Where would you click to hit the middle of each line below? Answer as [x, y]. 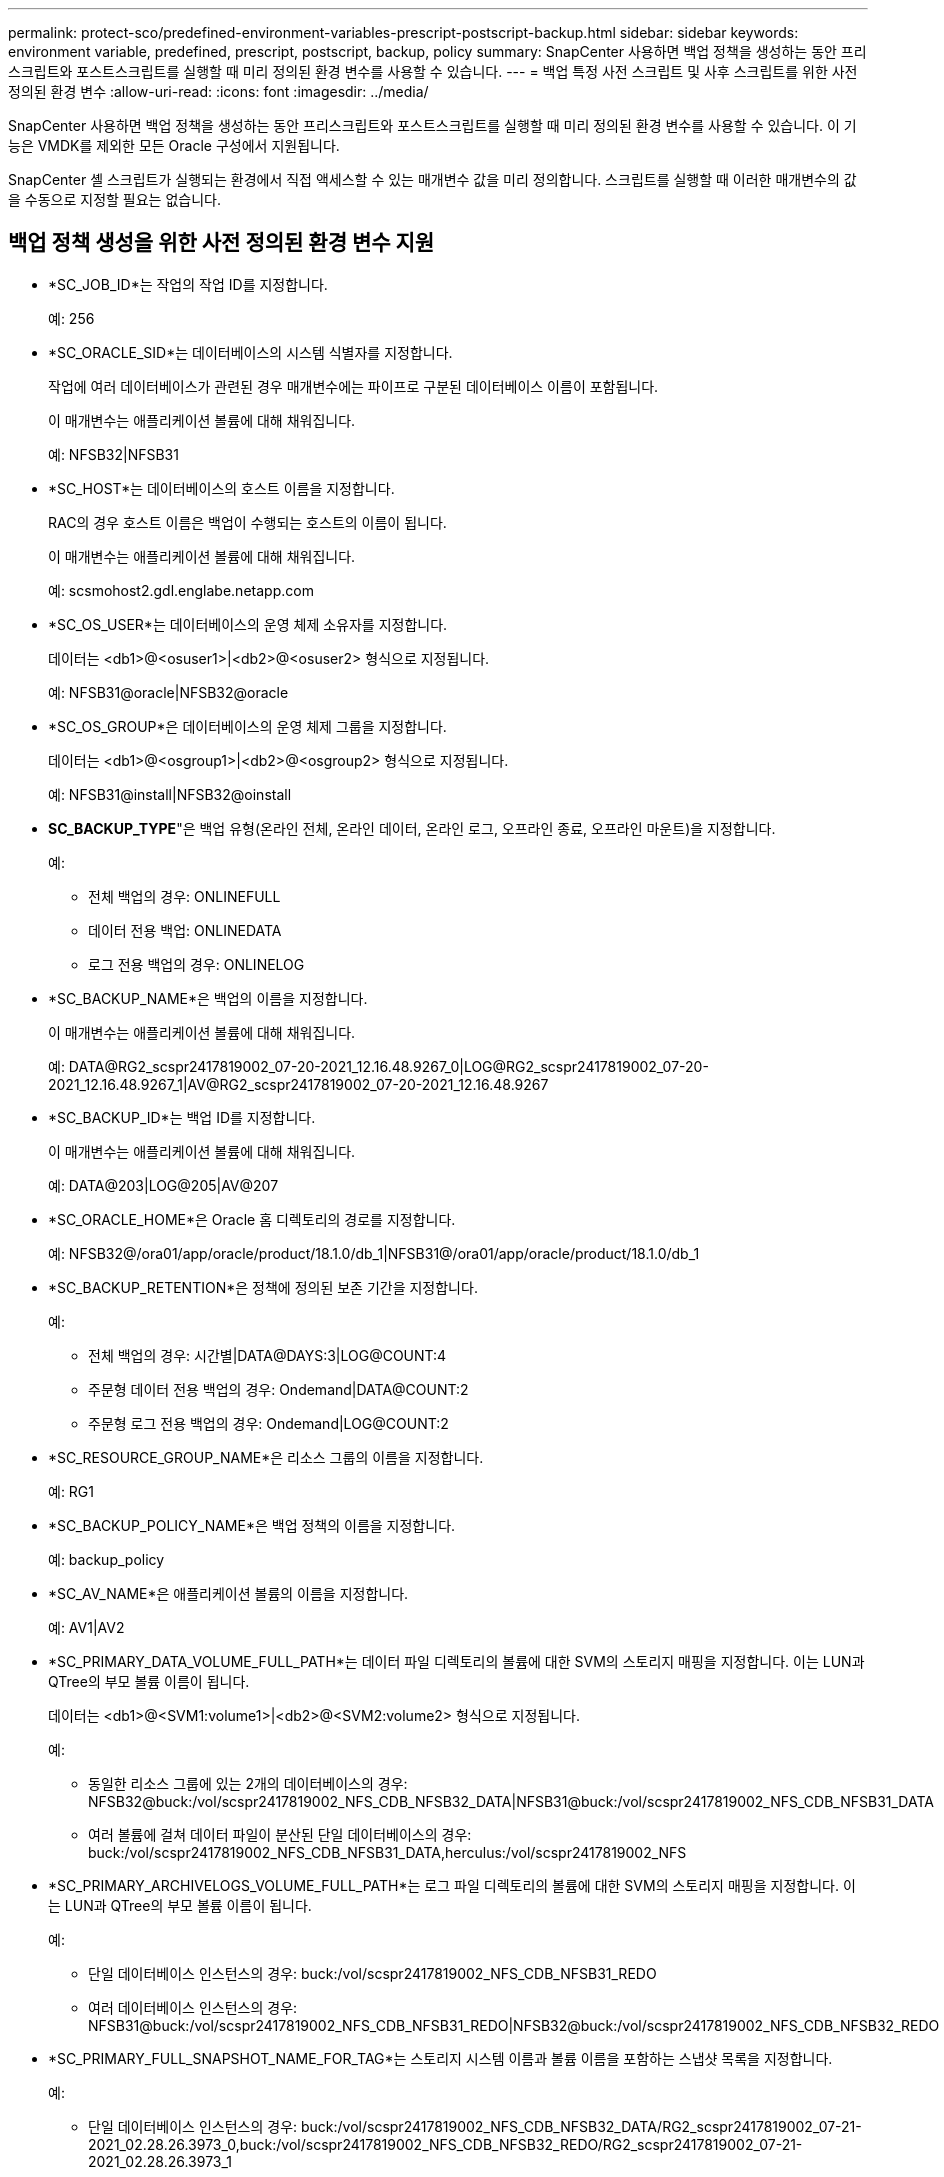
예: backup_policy [106, 1559]
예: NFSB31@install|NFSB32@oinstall [170, 794]
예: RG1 [71, 1491]
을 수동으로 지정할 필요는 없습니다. [114, 199]
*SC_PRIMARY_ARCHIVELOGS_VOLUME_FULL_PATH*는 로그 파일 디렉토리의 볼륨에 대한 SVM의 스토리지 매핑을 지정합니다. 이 [452, 1885]
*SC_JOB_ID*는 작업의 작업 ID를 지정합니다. [188, 284]
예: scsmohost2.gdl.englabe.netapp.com [181, 590]
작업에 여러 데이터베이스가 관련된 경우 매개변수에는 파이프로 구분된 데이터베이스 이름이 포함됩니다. [353, 386]
